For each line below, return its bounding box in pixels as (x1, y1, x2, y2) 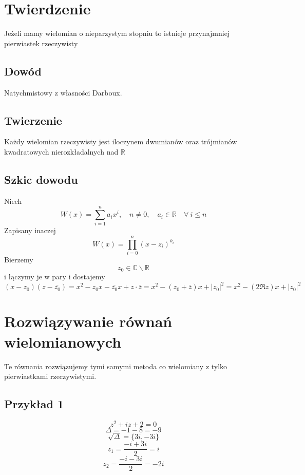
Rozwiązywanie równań (4, 311, 173, 332)
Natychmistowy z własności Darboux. (4, 87, 122, 98)
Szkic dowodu (4, 171, 78, 187)
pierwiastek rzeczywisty (4, 37, 78, 48)
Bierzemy (4, 254, 33, 265)
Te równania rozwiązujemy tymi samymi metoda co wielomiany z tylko (4, 360, 227, 371)
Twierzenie (4, 112, 62, 128)
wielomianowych (4, 331, 122, 352)
